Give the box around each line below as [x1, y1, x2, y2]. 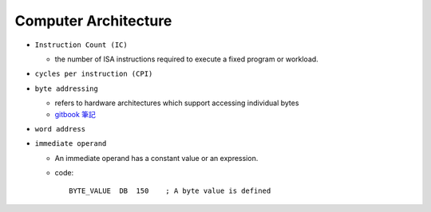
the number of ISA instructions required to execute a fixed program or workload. [54, 54, 318, 64]
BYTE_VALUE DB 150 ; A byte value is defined [69, 186, 271, 195]
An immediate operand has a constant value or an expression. [54, 153, 259, 163]
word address [34, 124, 86, 133]
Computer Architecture [14, 12, 172, 29]
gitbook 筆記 [54, 109, 96, 119]
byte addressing [34, 84, 99, 93]
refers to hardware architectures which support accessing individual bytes [54, 98, 299, 108]
